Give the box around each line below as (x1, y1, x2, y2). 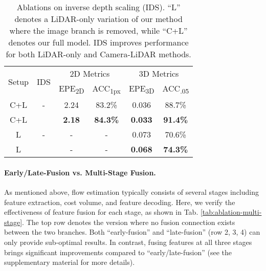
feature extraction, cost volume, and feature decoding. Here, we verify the (4, 196, 235, 207)
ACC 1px (92, 82, 121, 96)
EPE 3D (128, 82, 154, 96)
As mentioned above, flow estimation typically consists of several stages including (4, 186, 259, 197)
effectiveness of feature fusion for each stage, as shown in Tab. (4, 207, 198, 217)
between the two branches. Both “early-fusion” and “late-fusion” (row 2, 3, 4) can (4, 227, 260, 237)
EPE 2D (58, 82, 84, 96)
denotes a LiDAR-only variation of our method (14, 13, 183, 25)
